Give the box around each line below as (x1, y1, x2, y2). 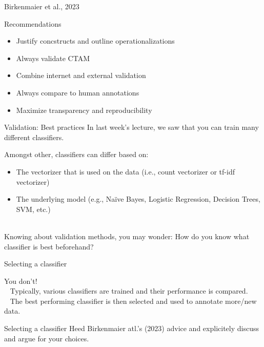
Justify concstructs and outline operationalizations (16, 35, 175, 46)
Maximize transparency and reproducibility (16, 104, 152, 115)
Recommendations (4, 18, 62, 29)
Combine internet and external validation (16, 70, 146, 81)
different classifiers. (4, 131, 64, 142)
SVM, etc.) (16, 203, 51, 214)
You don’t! (4, 275, 37, 286)
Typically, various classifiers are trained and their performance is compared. (10, 285, 248, 296)
